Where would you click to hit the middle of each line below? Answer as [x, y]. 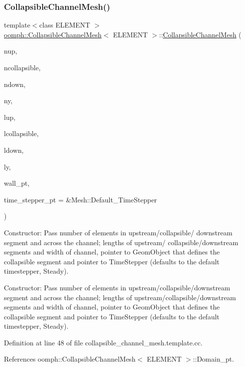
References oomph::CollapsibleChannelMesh [70, 359]
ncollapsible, [22, 67]
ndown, [15, 84]
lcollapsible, [21, 133]
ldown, [14, 150]
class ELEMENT [65, 25]
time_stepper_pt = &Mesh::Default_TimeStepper [81, 199]
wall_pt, [17, 183]
